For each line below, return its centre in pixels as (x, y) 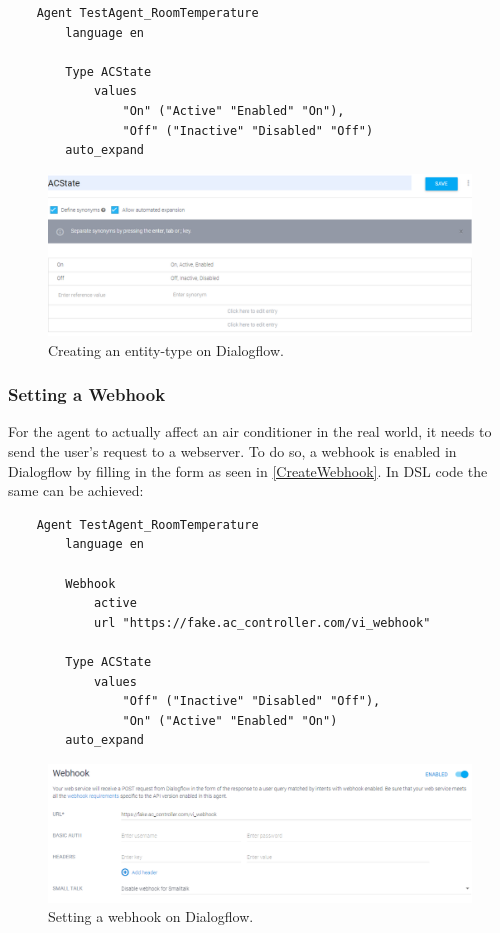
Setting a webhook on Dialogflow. (151, 916)
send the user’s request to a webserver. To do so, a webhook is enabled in (232, 451)
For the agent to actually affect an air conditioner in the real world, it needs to (250, 431)
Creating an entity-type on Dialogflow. (166, 349)
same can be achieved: (76, 490)
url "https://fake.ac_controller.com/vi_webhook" (262, 622)
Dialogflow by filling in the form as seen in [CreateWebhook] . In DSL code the (248, 470)
